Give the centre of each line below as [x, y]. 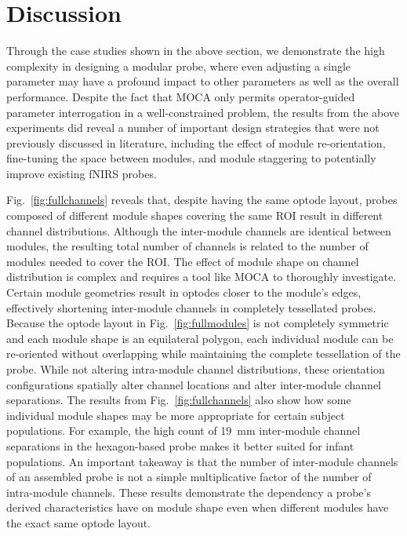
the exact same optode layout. [79, 522]
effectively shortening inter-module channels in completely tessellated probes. [191, 307]
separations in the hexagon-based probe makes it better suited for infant [180, 445]
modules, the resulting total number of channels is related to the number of [187, 246]
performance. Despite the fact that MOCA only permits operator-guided [181, 96]
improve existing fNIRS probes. [82, 173]
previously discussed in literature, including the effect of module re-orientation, [196, 142]
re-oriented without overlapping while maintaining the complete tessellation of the [203, 354]
